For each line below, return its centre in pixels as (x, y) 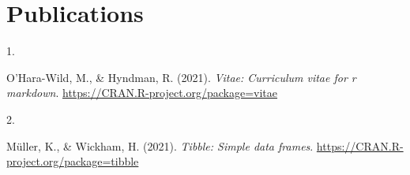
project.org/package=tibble (73, 161)
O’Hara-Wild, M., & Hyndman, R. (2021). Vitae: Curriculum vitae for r (181, 77)
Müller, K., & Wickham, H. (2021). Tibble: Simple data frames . (160, 145)
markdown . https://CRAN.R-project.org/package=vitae (142, 93)
